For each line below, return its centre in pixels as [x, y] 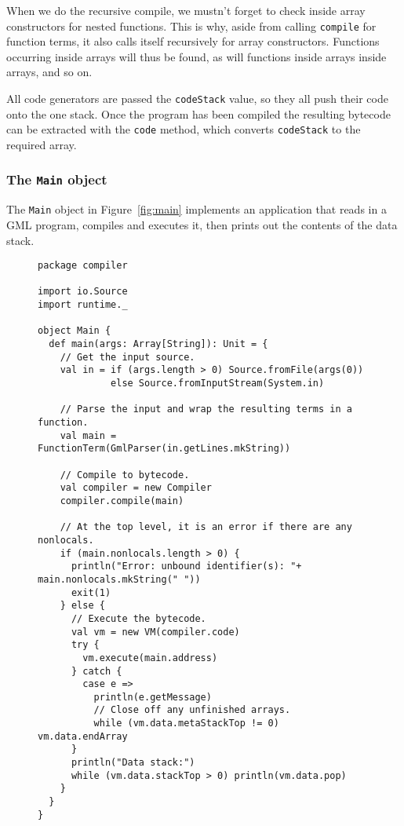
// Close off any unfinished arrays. [192, 710]
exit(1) [91, 592]
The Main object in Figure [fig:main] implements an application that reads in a [197, 209]
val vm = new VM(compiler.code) [155, 632]
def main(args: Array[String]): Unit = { [158, 344]
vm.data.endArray [83, 736]
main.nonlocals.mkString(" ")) [119, 579]
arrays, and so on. [49, 72]
